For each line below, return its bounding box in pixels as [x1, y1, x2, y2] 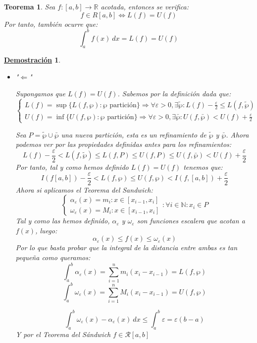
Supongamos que [15, 88, 65, 98]
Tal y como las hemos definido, [15, 215, 110, 226]
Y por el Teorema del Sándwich [15, 329, 111, 339]
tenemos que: [183, 161, 223, 172]
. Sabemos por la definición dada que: [117, 88, 231, 98]
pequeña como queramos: [15, 252, 91, 262]
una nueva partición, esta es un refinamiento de [61, 129, 206, 139]
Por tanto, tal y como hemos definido [15, 161, 129, 172]
